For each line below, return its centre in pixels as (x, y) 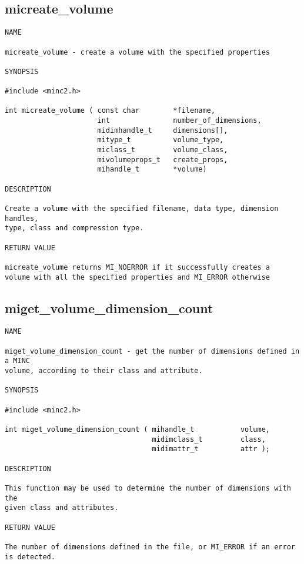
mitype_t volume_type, (161, 140)
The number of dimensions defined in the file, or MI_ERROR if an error (150, 547)
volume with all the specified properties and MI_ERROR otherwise (138, 277)
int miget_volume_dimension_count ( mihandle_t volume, (138, 430)
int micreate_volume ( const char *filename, (110, 111)
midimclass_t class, (209, 439)
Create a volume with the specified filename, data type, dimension (142, 209)
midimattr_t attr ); (211, 449)
